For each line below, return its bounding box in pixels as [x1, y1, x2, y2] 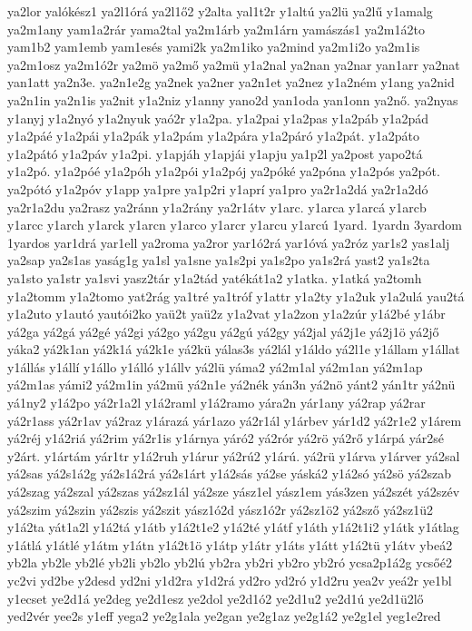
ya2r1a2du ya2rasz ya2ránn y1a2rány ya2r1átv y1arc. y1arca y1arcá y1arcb [7, 197, 427, 216]
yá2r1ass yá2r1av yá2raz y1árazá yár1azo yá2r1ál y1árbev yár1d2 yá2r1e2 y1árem [7, 410, 462, 429]
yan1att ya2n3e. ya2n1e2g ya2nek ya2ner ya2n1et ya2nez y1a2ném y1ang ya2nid [7, 73, 455, 92]
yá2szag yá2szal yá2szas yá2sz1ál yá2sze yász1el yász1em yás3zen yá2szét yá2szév [7, 482, 460, 501]
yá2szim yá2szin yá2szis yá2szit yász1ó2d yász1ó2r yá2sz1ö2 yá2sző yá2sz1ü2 [7, 499, 433, 518]
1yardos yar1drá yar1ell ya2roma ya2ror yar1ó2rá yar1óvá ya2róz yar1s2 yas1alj [7, 232, 450, 251]
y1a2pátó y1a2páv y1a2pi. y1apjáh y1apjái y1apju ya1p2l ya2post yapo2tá [7, 143, 423, 163]
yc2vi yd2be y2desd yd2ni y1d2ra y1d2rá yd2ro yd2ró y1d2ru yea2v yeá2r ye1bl [7, 571, 452, 589]
